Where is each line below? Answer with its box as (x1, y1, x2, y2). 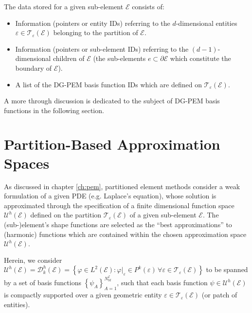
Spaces (4, 153, 50, 173)
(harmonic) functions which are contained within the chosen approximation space (4, 229, 247, 239)
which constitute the (170, 53, 231, 63)
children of (53, 53, 85, 63)
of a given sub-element (129, 210, 197, 220)
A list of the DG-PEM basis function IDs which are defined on (15, 79, 202, 89)
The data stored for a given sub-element (4, 1, 124, 11)
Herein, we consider (4, 254, 62, 265)
